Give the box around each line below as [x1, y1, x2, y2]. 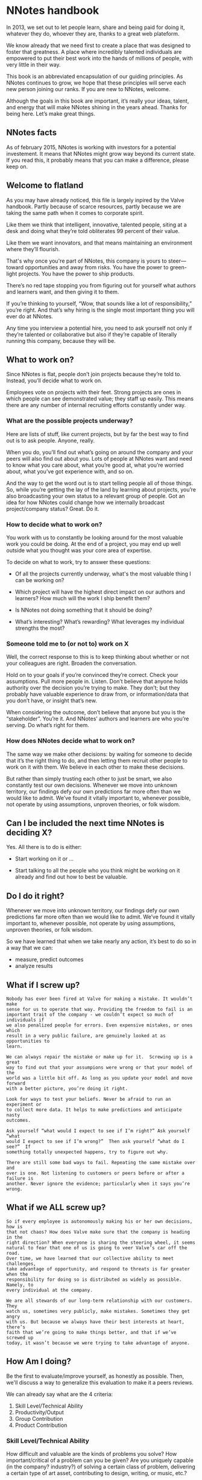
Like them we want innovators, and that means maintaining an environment [6, 239, 193, 246]
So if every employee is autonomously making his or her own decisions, [6, 1218, 193, 1225]
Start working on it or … [14, 855, 74, 862]
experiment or [6, 1101, 42, 1107]
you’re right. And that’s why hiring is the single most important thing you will [6, 306, 195, 313]
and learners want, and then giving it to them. [6, 288, 119, 295]
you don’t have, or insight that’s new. [6, 697, 98, 704]
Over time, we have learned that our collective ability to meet [6, 1255, 174, 1261]
